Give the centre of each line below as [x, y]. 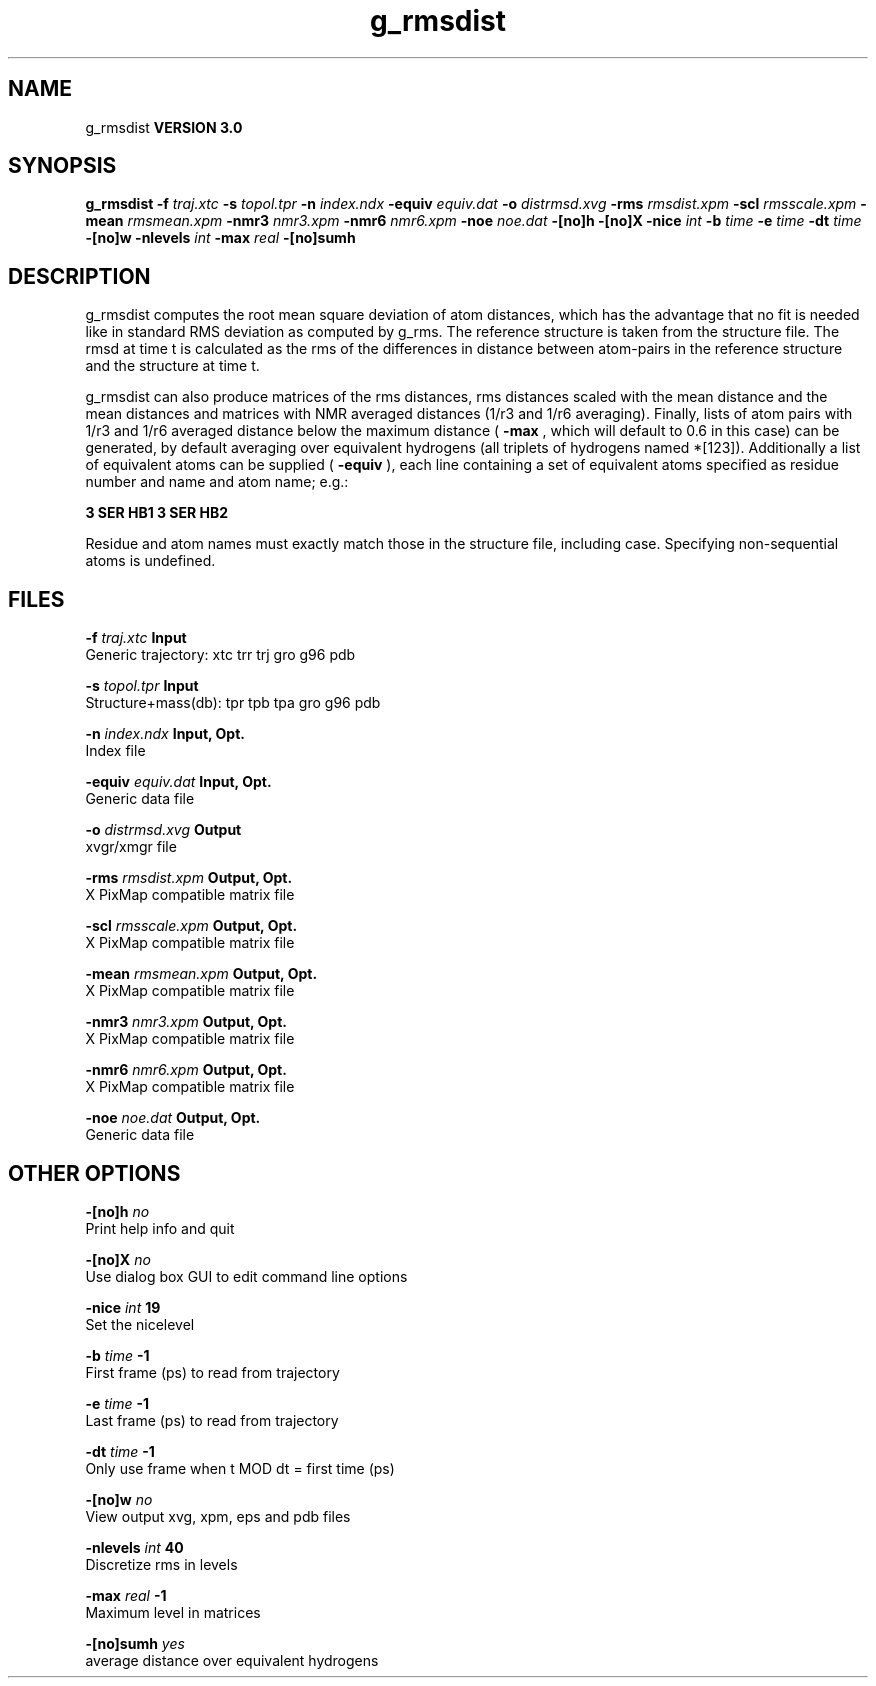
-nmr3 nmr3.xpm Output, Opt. [186, 1022]
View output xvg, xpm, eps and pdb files [218, 1516]
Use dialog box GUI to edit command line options [246, 1276]
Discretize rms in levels [161, 1564]
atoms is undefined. [150, 561]
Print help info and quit [160, 1228]
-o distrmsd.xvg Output [163, 830]
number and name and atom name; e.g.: [217, 482]
